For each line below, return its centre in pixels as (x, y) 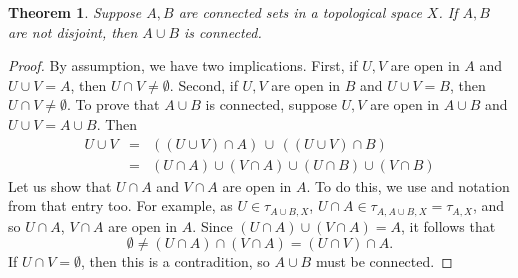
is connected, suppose (271, 104)
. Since (212, 225)
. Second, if (203, 84)
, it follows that (448, 225)
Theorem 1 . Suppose (75, 12)
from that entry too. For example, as (120, 205)
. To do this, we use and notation (408, 185)
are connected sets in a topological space (300, 12)
